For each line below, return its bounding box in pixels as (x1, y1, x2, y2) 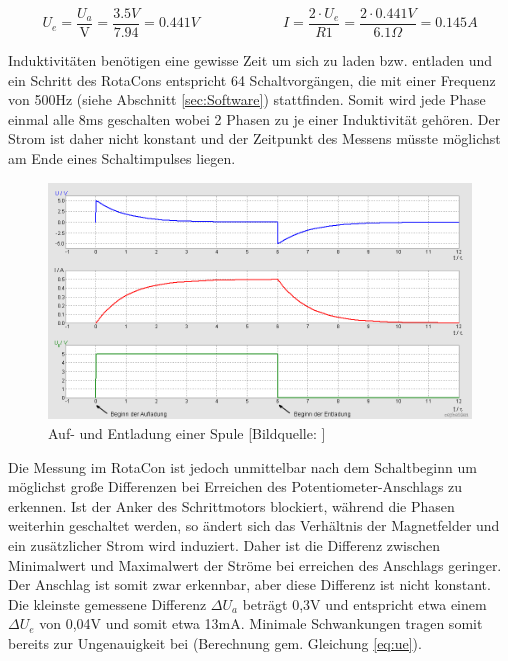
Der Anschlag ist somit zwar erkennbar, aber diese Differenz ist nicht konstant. (8, 574, 491, 595)
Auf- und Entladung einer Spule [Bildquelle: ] (48, 423, 326, 444)
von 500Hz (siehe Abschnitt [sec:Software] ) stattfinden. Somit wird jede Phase (8, 89, 486, 110)
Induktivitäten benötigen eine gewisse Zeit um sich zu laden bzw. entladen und (8, 50, 493, 71)
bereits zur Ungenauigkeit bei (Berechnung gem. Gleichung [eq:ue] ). (8, 633, 422, 653)
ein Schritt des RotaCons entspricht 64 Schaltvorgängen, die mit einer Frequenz (8, 69, 496, 90)
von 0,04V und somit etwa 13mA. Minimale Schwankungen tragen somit (39, 613, 483, 634)
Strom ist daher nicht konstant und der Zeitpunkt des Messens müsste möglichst (8, 128, 501, 149)
